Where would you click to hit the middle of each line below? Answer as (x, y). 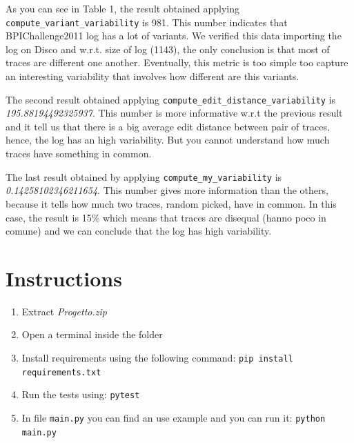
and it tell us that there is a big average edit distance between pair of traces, (168, 126)
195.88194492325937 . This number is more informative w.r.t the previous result (174, 113)
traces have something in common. (79, 154)
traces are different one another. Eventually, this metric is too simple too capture (177, 62)
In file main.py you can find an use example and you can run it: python (174, 417)
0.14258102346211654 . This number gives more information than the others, (167, 190)
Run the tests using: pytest (81, 394)
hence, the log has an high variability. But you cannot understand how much (168, 140)
